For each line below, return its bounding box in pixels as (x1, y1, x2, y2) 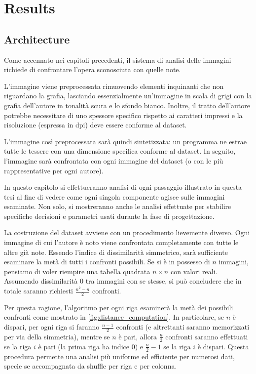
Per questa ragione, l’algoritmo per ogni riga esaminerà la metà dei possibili (4, 302, 233, 312)
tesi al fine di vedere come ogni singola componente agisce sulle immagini (4, 191, 225, 202)
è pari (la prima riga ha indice (38, 341, 129, 351)
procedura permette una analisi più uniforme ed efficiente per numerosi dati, (4, 351, 235, 361)
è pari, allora (118, 331, 157, 341)
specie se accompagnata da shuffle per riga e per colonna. (4, 361, 177, 371)
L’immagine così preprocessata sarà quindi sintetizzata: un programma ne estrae (4, 136, 247, 146)
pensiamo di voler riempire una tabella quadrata (4, 266, 150, 276)
